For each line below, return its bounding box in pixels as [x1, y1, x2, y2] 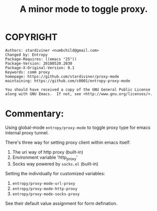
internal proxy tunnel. [5, 129, 49, 135]
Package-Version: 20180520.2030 [5, 61, 72, 66]
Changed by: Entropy [5, 52, 48, 57]
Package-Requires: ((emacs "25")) [5, 56, 77, 62]
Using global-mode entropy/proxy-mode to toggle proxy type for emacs [5, 124, 151, 130]
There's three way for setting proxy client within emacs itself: [5, 139, 131, 145]
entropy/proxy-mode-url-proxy [12, 181, 76, 186]
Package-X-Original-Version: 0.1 [5, 65, 75, 70]
